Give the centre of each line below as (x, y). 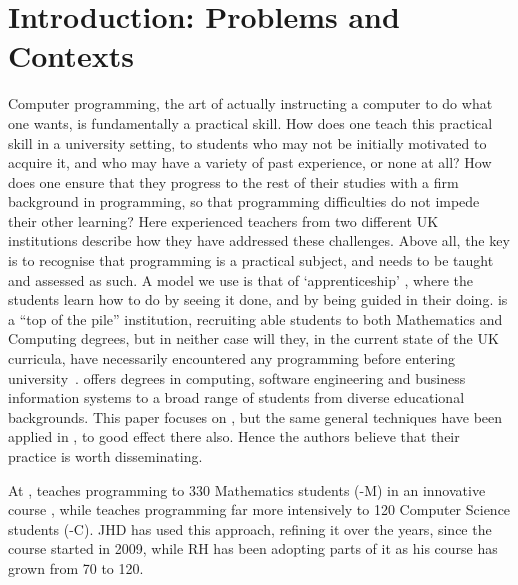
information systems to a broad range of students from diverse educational (236, 397)
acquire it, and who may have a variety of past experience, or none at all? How (250, 162)
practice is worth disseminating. (105, 456)
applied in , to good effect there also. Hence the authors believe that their (234, 436)
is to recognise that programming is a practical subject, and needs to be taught (251, 260)
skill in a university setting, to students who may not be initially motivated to (247, 142)
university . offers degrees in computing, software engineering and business (237, 377)
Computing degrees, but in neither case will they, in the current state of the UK (253, 338)
